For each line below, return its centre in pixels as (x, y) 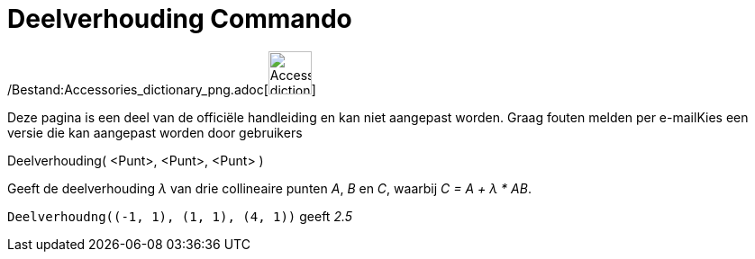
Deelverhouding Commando (180, 19)
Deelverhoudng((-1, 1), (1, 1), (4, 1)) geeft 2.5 (180, 216)
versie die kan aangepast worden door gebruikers (155, 132)
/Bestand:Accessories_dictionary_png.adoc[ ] (162, 89)
